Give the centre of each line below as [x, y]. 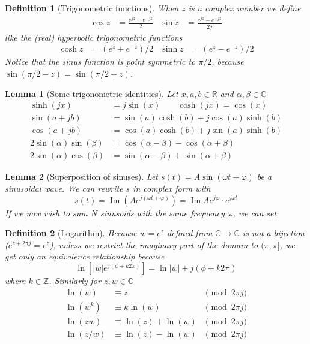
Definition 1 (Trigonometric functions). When [92, 8]
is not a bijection [273, 233]
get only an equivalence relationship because [85, 256]
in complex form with [172, 188]
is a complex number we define [245, 8]
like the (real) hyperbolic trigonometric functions [94, 37]
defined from [190, 233]
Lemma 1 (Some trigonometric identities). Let [92, 93]
